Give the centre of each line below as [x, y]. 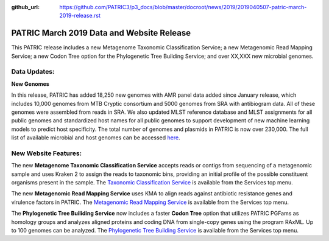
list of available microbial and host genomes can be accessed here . [96, 138]
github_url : [25, 7]
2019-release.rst [80, 16]
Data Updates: [33, 72]
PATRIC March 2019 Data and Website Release [101, 33]
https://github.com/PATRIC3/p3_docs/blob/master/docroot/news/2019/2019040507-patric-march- [183, 7]
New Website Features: [47, 153]
